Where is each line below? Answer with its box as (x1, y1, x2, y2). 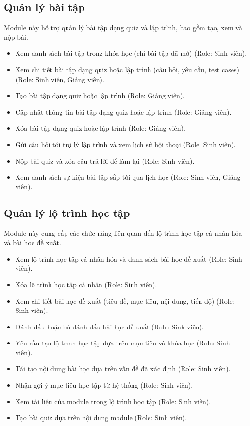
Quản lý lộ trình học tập (4, 205, 130, 220)
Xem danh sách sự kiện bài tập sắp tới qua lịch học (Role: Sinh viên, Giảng (15, 172, 241, 182)
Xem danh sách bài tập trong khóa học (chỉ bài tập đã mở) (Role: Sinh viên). (15, 48, 247, 58)
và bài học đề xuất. (4, 237, 61, 247)
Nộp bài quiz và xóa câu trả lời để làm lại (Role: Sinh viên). (15, 155, 195, 165)
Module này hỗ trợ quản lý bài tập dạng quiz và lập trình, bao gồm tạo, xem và (4, 22, 242, 33)
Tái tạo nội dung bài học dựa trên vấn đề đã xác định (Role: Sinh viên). (15, 363, 231, 374)
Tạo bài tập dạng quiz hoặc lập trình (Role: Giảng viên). (15, 90, 185, 100)
